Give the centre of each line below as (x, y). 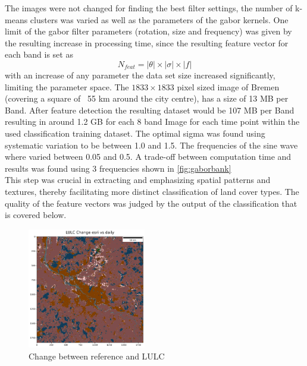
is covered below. (36, 215)
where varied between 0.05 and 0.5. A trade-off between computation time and (148, 157)
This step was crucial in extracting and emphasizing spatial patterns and (138, 180)
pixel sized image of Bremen (228, 86)
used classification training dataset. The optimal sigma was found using (135, 133)
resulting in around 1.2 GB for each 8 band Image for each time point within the (152, 122)
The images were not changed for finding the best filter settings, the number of (149, 8)
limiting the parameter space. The (67, 86)
